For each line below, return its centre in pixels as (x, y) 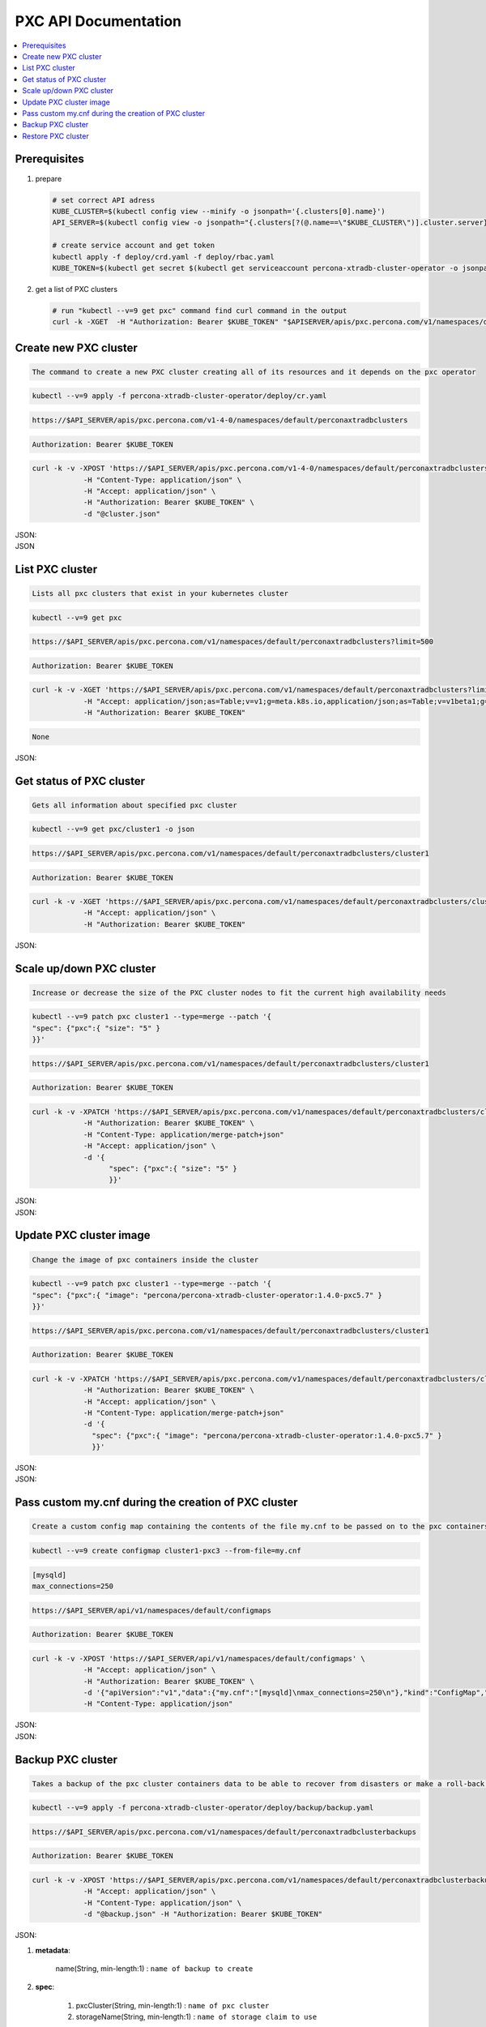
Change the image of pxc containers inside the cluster (145, 1260)
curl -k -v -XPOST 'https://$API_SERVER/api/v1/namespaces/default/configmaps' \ (199, 1658)
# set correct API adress (104, 200)
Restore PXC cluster (55, 136)
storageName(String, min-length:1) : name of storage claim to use (196, 2017)
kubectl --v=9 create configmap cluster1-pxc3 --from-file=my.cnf (166, 1551)
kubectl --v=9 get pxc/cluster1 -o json (113, 829)
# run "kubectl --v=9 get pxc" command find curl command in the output (200, 311)
